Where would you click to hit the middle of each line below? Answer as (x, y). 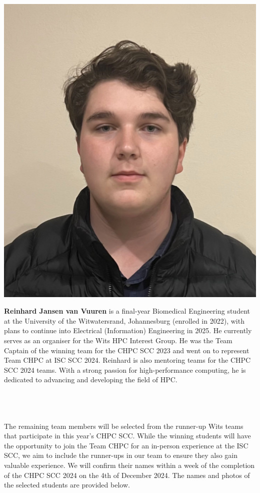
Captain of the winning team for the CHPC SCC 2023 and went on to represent (127, 350)
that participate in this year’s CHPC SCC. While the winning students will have (127, 436)
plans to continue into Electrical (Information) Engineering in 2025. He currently (128, 330)
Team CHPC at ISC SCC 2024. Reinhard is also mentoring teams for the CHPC (127, 360)
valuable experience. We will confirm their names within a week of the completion (129, 465)
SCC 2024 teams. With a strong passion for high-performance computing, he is (125, 369)
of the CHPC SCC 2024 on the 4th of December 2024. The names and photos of (127, 475)
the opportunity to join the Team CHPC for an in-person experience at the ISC (126, 445)
